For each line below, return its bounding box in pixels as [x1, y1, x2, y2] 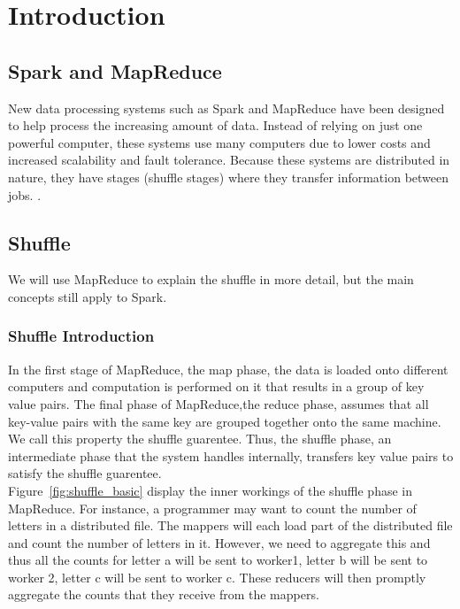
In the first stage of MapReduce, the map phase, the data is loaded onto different [8, 359, 448, 378]
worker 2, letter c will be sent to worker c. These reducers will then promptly [8, 567, 426, 586]
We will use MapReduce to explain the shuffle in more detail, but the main [8, 270, 414, 289]
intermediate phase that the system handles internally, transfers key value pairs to [8, 446, 454, 465]
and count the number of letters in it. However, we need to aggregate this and [8, 533, 431, 551]
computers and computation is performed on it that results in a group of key [8, 377, 425, 396]
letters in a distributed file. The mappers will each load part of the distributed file [8, 516, 453, 535]
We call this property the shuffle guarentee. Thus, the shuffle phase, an [8, 429, 392, 448]
